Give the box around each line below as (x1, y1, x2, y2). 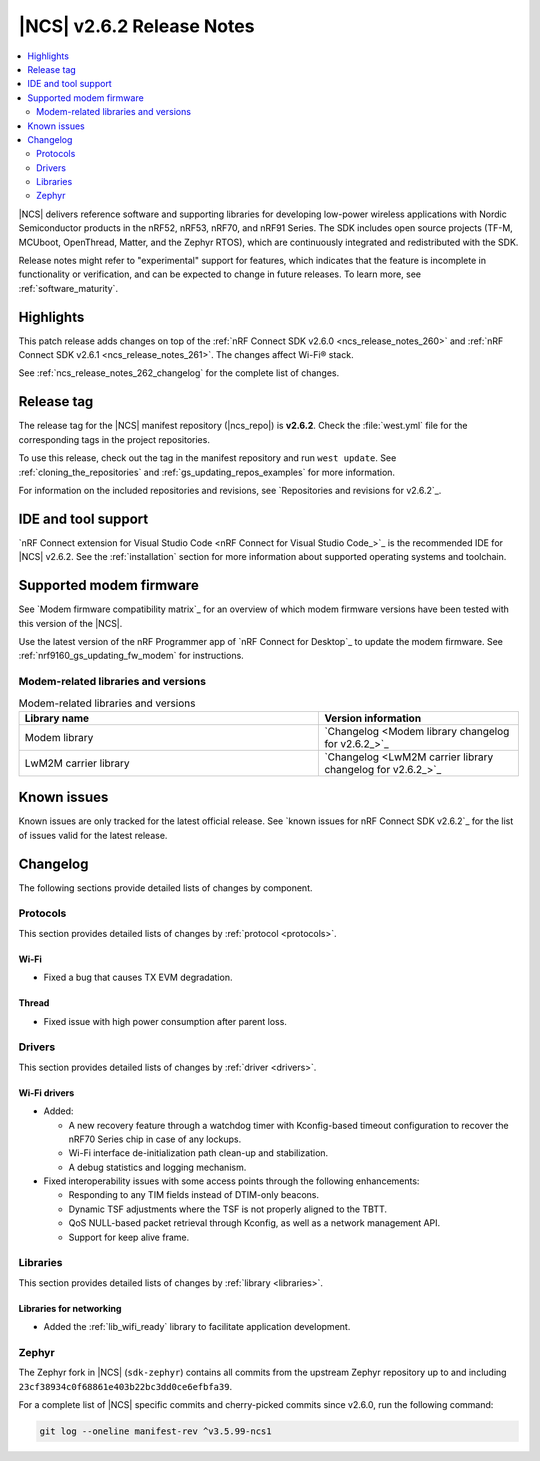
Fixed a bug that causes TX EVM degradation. (43, 971, 233, 984)
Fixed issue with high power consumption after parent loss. (43, 1015, 287, 1027)
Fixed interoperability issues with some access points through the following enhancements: (43, 1175, 420, 1187)
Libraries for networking (18, 1302, 122, 1314)
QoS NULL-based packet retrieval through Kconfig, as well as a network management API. (68, 1217, 441, 1229)
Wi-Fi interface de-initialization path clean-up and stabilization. (68, 1147, 329, 1159)
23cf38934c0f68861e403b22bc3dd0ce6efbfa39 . (18, 1380, 233, 1392)
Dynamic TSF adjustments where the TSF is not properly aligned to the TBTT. (68, 1203, 388, 1215)
